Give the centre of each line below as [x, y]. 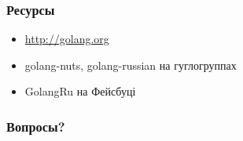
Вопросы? [36, 126]
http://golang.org [67, 39]
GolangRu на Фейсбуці [80, 91]
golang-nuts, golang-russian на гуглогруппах [131, 65]
